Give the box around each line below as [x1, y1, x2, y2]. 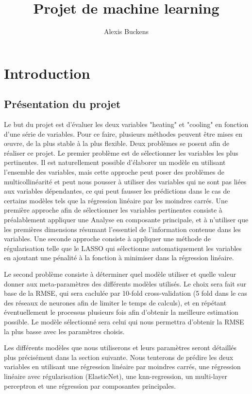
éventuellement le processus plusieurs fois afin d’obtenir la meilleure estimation [4, 307, 238, 317]
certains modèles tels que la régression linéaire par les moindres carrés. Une [4, 195, 228, 205]
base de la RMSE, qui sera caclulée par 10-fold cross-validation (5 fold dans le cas [4, 288, 247, 298]
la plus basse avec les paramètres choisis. [4, 326, 125, 336]
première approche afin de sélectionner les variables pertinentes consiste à [4, 205, 222, 215]
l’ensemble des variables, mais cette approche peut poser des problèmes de [4, 167, 225, 177]
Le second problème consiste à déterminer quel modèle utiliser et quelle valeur [4, 269, 236, 279]
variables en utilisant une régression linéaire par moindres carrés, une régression [4, 361, 241, 372]
